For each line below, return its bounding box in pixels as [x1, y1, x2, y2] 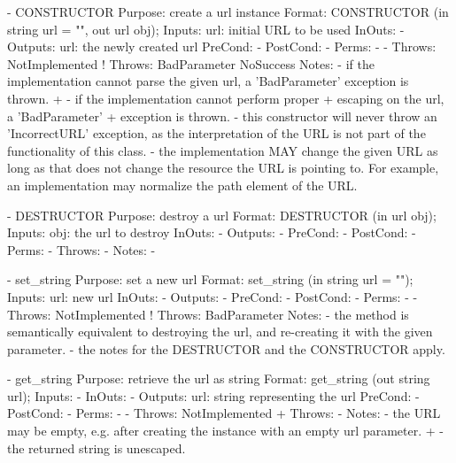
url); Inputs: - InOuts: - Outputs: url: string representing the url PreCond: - [7, 386, 420, 405]
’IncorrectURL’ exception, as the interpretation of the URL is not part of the [7, 124, 426, 143]
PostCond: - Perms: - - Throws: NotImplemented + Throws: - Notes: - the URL [7, 404, 441, 422]
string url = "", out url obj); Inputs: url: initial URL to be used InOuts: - [7, 19, 405, 38]
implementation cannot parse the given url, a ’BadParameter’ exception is [7, 72, 409, 90]
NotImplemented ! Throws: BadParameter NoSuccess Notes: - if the [7, 54, 375, 73]
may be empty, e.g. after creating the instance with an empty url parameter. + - [7, 421, 444, 440]
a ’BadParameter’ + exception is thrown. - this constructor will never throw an [7, 106, 437, 125]
